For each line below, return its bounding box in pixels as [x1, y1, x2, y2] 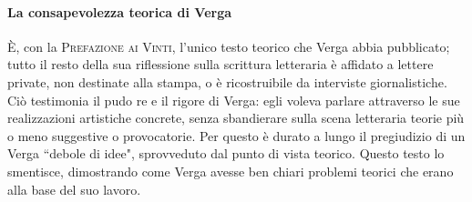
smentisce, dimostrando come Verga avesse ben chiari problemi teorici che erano [7, 161, 454, 180]
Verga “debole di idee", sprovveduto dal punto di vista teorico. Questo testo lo [7, 144, 445, 163]
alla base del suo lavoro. [7, 179, 141, 198]
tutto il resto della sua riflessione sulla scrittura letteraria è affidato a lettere [7, 55, 434, 74]
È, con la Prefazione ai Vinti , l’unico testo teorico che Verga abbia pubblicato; [7, 36, 450, 56]
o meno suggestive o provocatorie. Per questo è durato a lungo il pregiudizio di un [7, 126, 466, 145]
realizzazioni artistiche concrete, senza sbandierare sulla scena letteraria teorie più [7, 108, 465, 127]
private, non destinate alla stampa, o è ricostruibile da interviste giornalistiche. [7, 72, 447, 91]
